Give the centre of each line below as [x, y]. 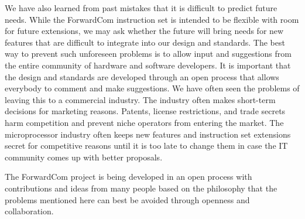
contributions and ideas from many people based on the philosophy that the [141, 188]
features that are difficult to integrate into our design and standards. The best [145, 42]
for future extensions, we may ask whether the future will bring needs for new [144, 31]
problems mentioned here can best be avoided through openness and [127, 199]
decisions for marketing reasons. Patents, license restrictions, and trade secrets [145, 111]
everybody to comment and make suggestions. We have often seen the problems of [152, 88]
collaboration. [29, 211]
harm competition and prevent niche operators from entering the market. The [144, 122]
